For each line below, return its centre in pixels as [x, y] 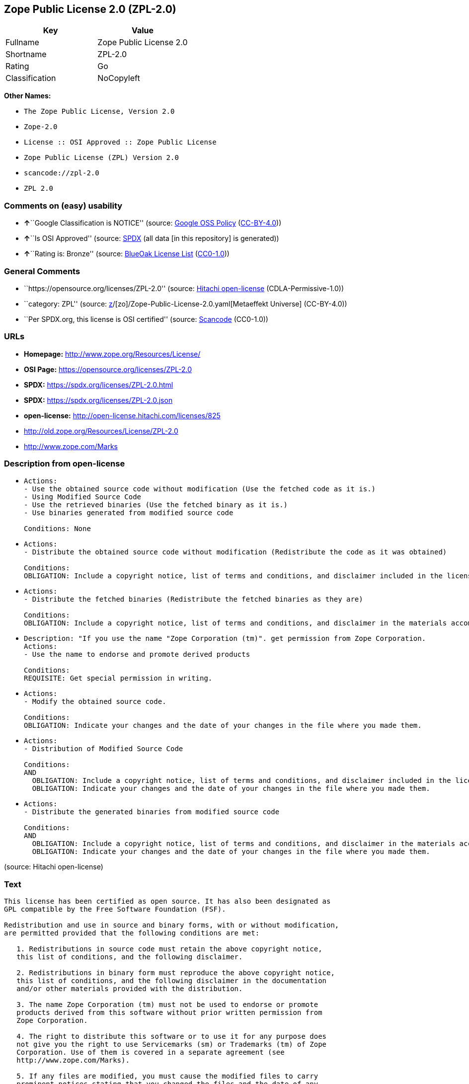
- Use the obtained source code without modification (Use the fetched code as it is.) [200, 489]
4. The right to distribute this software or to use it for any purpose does [172, 1037]
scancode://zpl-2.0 [62, 173]
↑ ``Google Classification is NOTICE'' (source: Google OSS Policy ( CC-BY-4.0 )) [153, 223]
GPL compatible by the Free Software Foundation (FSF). [115, 909]
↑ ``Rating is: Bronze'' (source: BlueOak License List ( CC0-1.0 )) [127, 254]
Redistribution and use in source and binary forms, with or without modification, [172, 925]
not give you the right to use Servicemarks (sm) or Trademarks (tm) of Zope [172, 1045]
